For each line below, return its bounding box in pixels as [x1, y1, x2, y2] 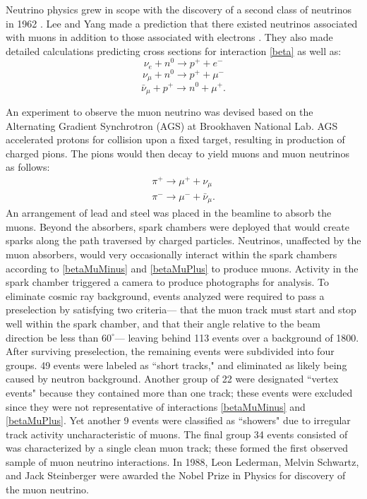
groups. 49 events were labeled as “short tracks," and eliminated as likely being [6, 357, 347, 372]
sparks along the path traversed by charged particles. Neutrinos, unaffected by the [6, 233, 361, 248]
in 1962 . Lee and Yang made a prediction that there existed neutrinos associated [6, 16, 358, 30]
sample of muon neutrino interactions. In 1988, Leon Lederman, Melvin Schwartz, [6, 454, 359, 469]
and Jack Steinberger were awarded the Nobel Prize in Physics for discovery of [6, 468, 346, 483]
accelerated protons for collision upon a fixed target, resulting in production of [6, 132, 345, 147]
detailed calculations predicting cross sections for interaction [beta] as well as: [6, 43, 342, 58]
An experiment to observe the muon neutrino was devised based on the [6, 104, 313, 119]
